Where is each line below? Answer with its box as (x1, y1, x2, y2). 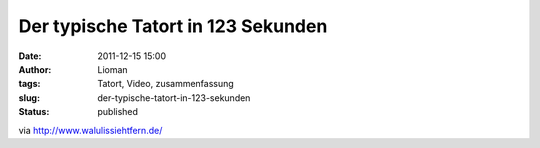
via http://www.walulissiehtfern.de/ (18, 124, 163, 136)
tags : (18, 78, 41, 90)
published (97, 106, 139, 118)
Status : (18, 106, 50, 118)
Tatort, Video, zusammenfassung (97, 78, 234, 90)
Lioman (97, 63, 129, 75)
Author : (18, 63, 52, 75)
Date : (18, 50, 42, 62)
